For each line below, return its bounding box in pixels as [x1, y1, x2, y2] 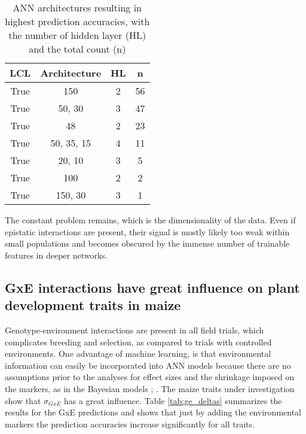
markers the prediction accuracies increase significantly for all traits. [5, 417, 255, 430]
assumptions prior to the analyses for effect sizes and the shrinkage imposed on [5, 371, 295, 383]
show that [5, 394, 41, 406]
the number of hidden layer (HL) [8, 28, 146, 42]
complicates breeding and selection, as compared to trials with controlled [5, 335, 272, 348]
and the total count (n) [29, 42, 126, 56]
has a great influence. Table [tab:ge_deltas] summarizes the [64, 394, 282, 406]
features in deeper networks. [5, 248, 108, 261]
